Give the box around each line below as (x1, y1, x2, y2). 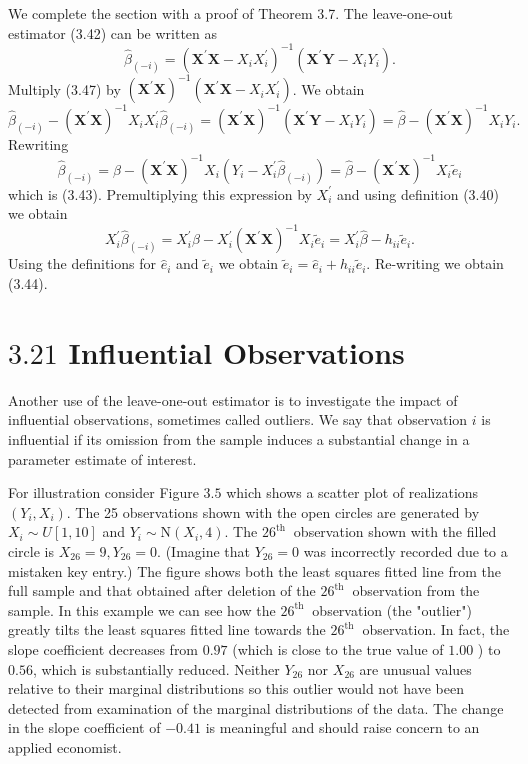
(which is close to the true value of (232, 638, 444, 659)
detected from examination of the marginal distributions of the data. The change (8, 697, 504, 718)
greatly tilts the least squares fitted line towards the (8, 619, 326, 640)
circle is (8, 540, 54, 561)
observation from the (352, 580, 480, 601)
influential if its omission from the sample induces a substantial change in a (8, 428, 470, 449)
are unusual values (359, 658, 472, 679)
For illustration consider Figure (8, 482, 199, 503)
